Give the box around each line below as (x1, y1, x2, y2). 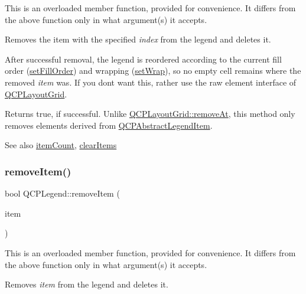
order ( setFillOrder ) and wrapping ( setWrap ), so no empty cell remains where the (5, 64, 301, 77)
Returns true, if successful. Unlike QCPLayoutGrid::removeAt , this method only (5, 107, 295, 120)
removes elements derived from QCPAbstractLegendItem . (5, 119, 213, 131)
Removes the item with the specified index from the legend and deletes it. (5, 33, 271, 45)
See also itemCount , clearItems (5, 139, 117, 151)
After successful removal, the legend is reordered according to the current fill (5, 53, 282, 65)
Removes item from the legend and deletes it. (5, 278, 168, 290)
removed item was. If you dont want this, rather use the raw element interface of (5, 76, 297, 88)
